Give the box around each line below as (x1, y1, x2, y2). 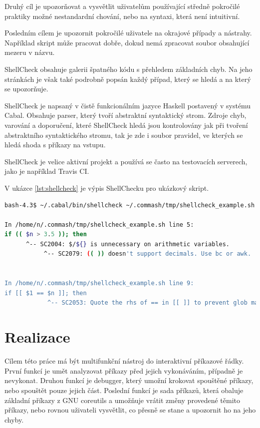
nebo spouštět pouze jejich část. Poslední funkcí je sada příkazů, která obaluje (4, 385, 244, 395)
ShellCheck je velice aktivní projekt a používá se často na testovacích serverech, (4, 156, 248, 166)
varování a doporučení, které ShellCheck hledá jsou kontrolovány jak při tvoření (4, 119, 248, 130)
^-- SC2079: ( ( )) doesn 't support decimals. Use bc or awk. (43, 250, 252, 258)
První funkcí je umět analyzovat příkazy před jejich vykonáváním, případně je (4, 365, 243, 376)
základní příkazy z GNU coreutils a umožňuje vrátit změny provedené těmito (4, 395, 241, 405)
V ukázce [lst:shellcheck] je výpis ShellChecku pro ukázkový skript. (4, 182, 209, 193)
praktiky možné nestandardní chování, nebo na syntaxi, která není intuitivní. (4, 10, 240, 21)
